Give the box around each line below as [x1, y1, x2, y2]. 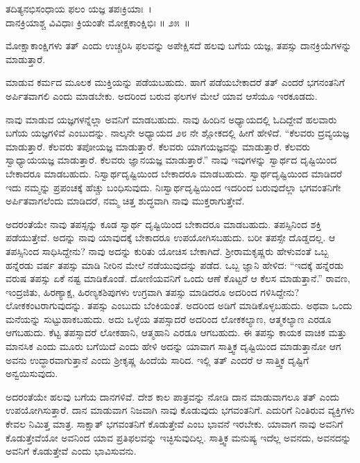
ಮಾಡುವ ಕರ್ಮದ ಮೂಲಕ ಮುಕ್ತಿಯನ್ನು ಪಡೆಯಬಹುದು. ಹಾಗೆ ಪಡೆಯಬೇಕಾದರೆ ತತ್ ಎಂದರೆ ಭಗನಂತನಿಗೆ [6, 75, 345, 89]
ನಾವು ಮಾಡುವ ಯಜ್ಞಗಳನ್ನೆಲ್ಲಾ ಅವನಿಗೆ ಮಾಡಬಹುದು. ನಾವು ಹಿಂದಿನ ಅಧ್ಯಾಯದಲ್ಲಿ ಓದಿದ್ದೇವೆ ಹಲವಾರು [6, 112, 337, 126]
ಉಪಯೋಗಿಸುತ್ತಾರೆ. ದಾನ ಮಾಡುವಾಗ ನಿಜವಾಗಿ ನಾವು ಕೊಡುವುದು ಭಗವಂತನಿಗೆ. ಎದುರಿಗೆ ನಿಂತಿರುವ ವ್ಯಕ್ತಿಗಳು [6, 403, 355, 417]
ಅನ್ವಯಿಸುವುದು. [6, 366, 58, 381]
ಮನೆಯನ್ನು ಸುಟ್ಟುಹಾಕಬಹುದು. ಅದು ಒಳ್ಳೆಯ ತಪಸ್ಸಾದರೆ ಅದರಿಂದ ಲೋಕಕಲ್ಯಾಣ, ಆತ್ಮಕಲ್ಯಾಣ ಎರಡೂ [6, 311, 332, 326]
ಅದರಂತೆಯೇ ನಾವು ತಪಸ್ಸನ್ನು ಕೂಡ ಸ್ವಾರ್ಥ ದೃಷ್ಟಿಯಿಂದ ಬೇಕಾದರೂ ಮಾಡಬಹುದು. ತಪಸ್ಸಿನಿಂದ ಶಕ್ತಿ [6, 216, 322, 231]
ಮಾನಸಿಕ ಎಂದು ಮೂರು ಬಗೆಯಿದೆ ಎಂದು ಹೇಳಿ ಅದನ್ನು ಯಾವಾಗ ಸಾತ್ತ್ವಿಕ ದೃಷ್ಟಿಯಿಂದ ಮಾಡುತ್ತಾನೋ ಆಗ [6, 339, 341, 353]
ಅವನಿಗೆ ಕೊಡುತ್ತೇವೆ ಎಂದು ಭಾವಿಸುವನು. [6, 444, 137, 458]
